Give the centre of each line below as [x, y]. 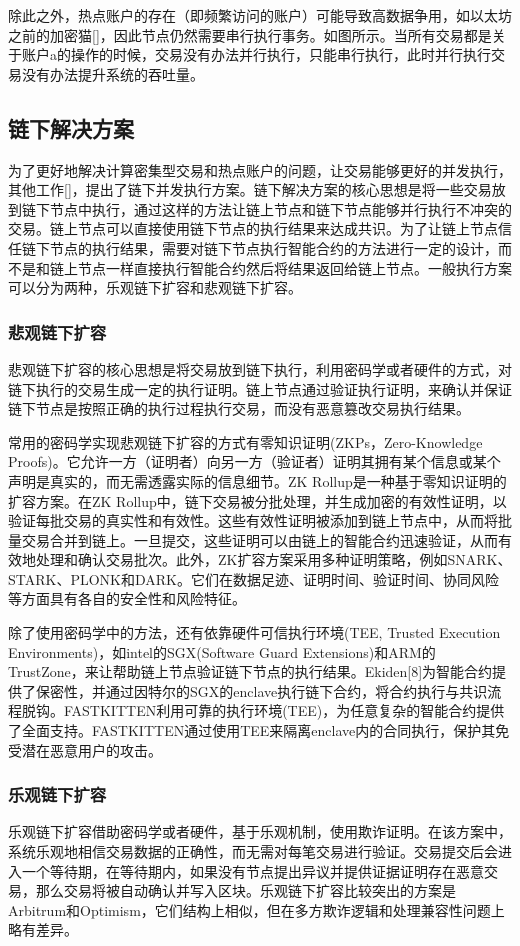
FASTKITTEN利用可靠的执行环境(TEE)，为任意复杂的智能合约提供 [284, 710]
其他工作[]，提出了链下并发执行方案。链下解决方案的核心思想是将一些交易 [250, 189]
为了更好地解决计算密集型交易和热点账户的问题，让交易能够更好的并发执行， [260, 169]
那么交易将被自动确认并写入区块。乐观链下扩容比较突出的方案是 [245, 890]
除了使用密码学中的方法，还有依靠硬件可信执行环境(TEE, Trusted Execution [254, 632]
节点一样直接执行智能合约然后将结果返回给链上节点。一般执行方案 [294, 267]
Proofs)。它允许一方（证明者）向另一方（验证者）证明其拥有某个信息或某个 [254, 461]
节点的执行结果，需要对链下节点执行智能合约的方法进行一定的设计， [273, 247]
